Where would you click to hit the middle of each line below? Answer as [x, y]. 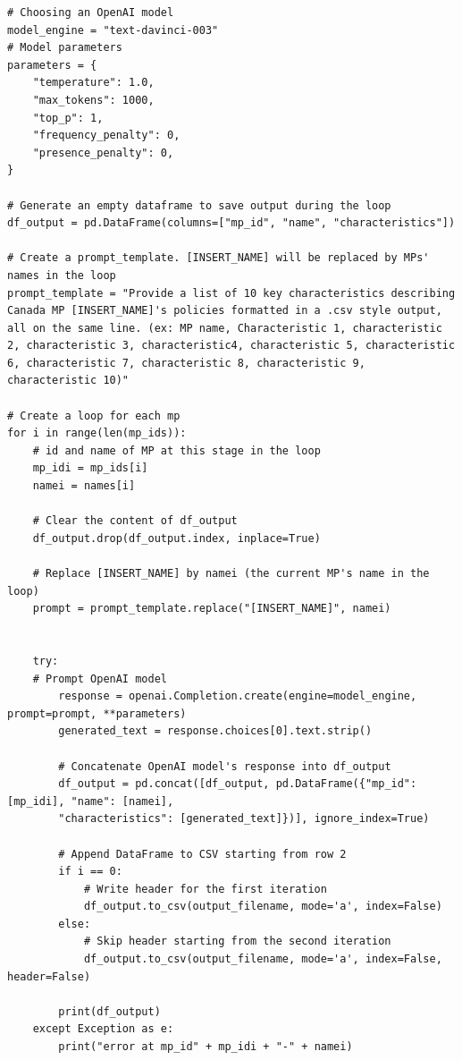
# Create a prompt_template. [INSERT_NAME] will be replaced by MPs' [218, 258]
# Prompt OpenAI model [100, 678]
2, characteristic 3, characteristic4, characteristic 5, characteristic [231, 346]
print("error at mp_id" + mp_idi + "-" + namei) [206, 1047]
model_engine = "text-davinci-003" [113, 30]
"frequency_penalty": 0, [106, 136]
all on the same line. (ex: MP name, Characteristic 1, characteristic [225, 328]
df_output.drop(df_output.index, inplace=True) [176, 538]
